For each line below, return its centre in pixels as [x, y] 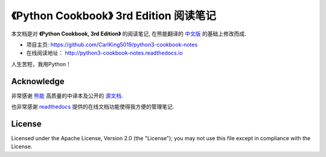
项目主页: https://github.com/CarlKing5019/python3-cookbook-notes [112, 45]
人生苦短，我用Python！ [41, 64]
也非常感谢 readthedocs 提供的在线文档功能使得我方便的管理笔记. [93, 107]
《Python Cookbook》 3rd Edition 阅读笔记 [114, 16]
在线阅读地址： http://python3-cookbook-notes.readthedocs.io [105, 53]
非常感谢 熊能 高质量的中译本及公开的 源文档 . [67, 96]
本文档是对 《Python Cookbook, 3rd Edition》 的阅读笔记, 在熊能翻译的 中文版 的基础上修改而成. [129, 34]
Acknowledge [38, 81]
